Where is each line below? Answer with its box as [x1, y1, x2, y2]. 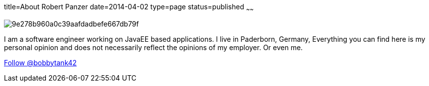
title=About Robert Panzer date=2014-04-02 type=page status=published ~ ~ [4, 2, 254, 13]
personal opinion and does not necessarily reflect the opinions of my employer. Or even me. [4, 43, 303, 52]
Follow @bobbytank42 [4, 58, 77, 67]
